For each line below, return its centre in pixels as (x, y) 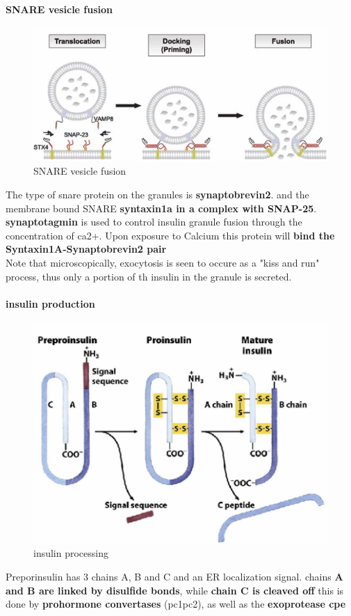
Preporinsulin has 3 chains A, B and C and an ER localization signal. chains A (174, 576)
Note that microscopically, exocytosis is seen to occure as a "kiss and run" (163, 262)
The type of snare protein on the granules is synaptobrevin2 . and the (157, 195)
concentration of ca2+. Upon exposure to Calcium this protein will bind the (170, 235)
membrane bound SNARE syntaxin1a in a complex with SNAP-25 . (161, 208)
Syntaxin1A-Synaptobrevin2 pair (86, 249)
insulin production (50, 303)
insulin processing (71, 553)
